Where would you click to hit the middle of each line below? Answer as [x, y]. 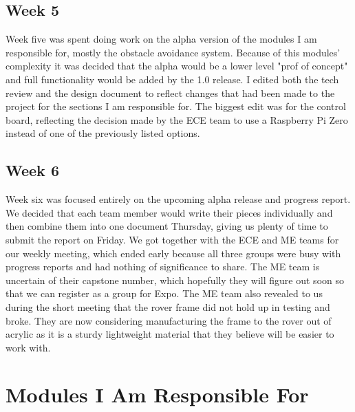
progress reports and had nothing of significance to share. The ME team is [163, 267]
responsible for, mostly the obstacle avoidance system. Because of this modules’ [173, 52]
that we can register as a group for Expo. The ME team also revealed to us [164, 293]
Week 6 [32, 170]
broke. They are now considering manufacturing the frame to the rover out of [169, 320]
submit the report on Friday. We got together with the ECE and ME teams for [172, 239]
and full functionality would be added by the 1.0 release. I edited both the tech [172, 79]
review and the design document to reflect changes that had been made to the [170, 93]
